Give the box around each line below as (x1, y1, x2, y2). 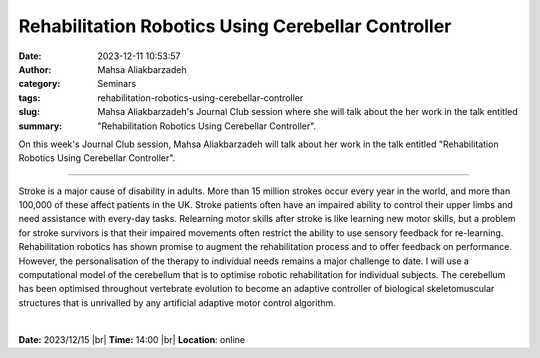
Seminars (97, 78, 137, 90)
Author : (18, 63, 52, 75)
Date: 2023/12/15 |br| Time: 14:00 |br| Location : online (18, 333, 245, 345)
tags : (18, 91, 41, 104)
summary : (18, 120, 63, 132)
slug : (18, 106, 40, 118)
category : (18, 78, 61, 90)
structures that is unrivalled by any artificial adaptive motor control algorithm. (18, 296, 337, 309)
